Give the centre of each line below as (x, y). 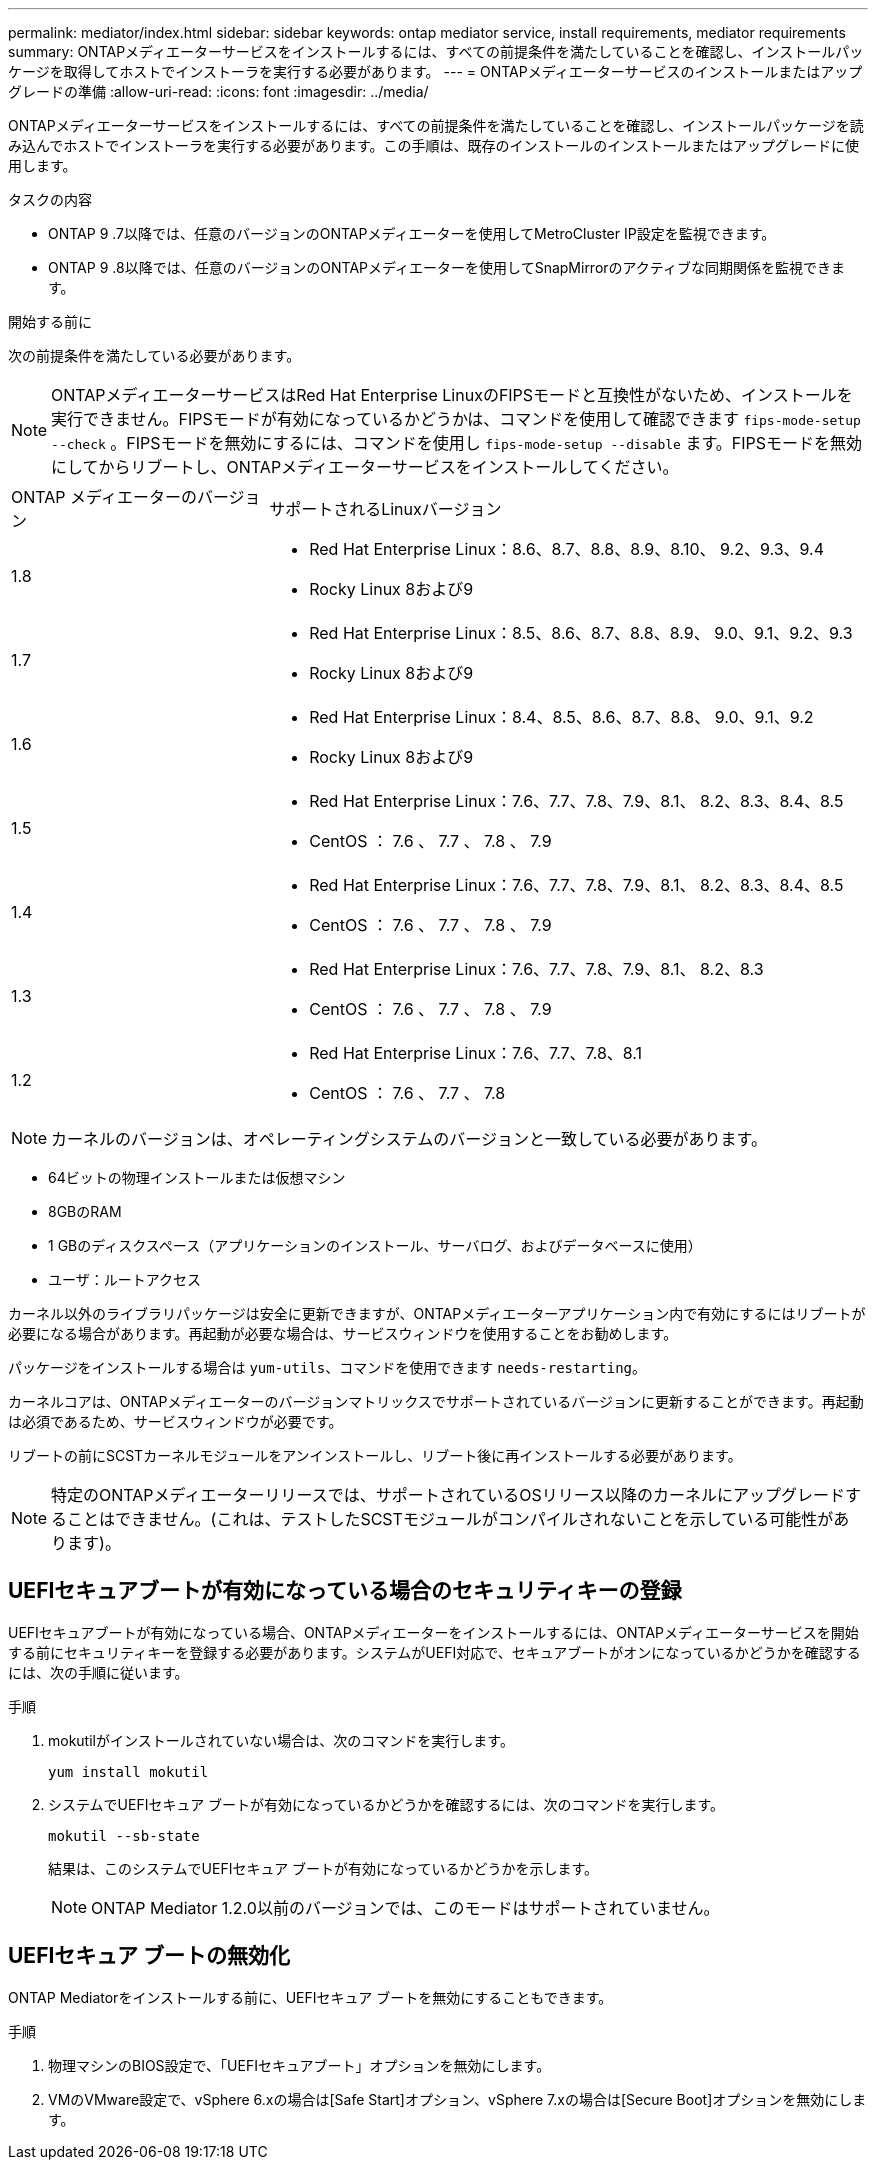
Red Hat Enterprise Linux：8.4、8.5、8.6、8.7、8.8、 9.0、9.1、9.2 (561, 717)
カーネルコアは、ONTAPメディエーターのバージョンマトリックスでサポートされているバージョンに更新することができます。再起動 (436, 1401)
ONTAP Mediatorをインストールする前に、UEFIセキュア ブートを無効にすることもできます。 (310, 1997)
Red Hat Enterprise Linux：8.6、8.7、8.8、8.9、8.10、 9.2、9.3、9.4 (567, 549)
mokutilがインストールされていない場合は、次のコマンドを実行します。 (281, 1740)
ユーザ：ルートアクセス (125, 1279)
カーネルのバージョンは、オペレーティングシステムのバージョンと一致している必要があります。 (409, 1139)
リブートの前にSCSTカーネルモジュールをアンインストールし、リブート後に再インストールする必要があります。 (375, 1455)
